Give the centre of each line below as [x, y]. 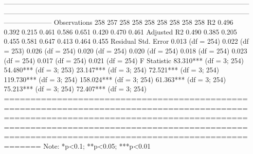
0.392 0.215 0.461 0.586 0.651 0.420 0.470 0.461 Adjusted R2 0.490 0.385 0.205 [120, 31]
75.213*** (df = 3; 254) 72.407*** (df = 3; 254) [75, 89]
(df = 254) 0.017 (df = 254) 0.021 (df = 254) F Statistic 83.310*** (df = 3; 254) [124, 60]
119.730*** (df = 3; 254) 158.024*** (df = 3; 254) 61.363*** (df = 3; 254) [115, 79]
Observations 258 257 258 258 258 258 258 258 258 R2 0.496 [144, 22]
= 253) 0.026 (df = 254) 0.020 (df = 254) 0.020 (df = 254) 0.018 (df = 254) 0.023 [126, 50]
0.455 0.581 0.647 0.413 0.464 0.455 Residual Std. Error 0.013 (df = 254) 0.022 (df [126, 41]
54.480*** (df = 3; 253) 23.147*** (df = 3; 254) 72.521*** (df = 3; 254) [112, 70]
